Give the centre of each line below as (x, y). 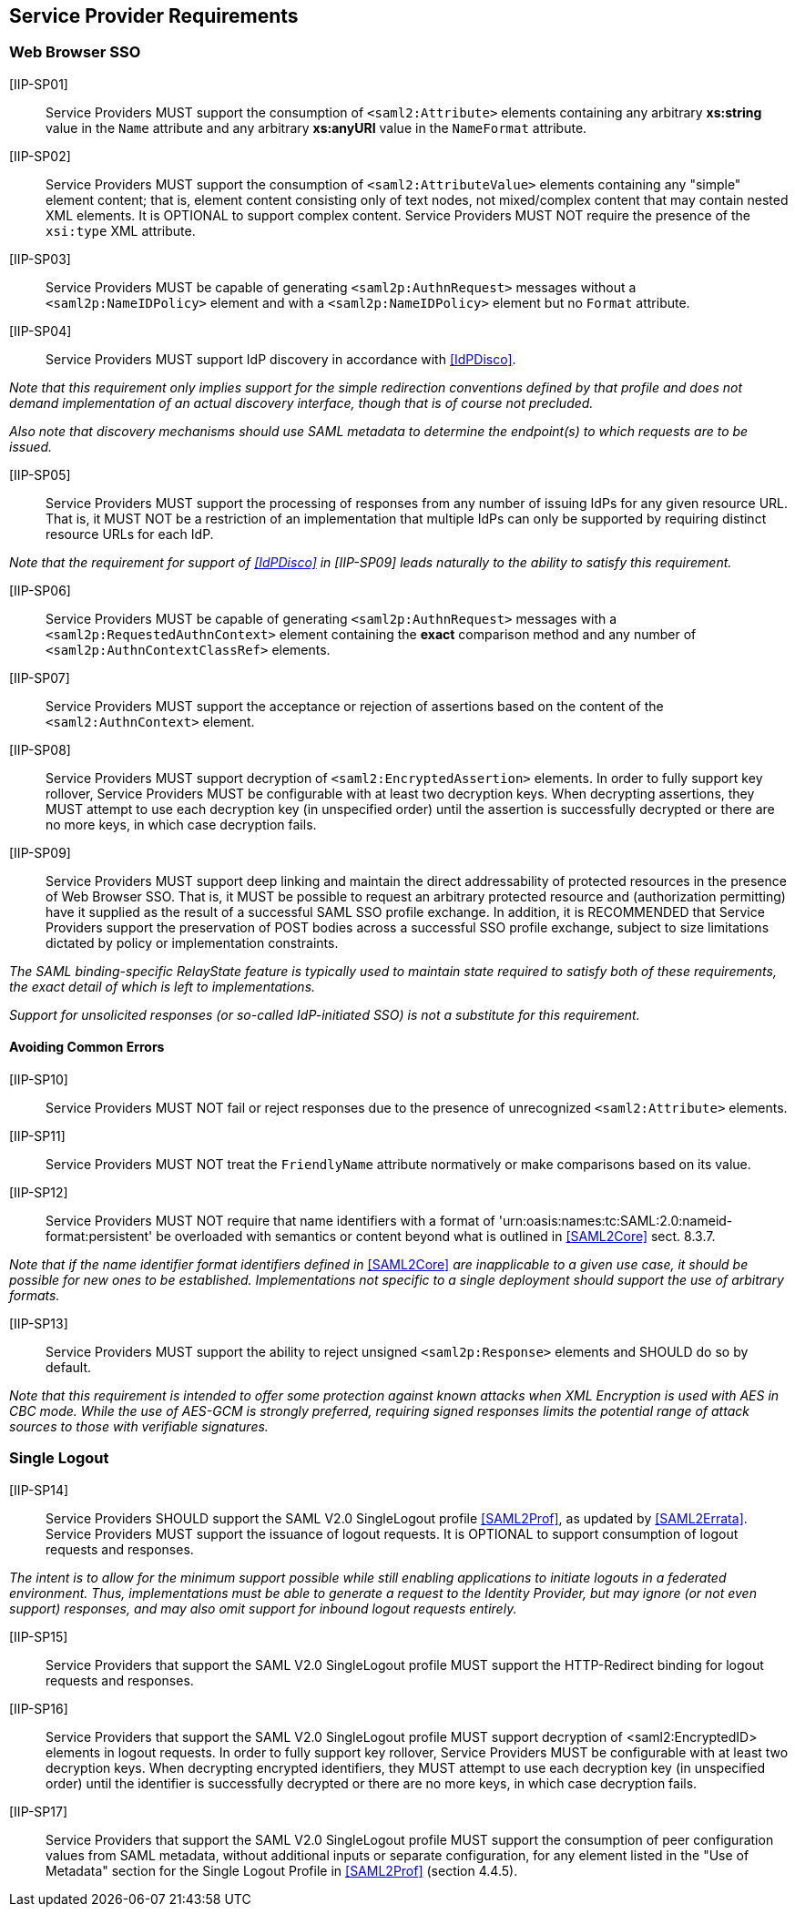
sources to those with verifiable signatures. (139, 1427)
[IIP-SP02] (40, 156)
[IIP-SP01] (39, 84)
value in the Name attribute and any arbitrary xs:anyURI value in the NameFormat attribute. (316, 127)
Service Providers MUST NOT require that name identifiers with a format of (270, 1221)
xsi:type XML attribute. (121, 230)
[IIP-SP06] (40, 590)
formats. (35, 1296)
